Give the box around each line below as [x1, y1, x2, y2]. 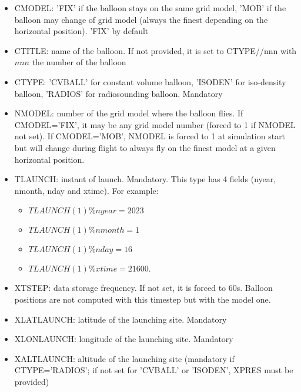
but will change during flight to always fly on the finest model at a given [14, 141, 276, 153]
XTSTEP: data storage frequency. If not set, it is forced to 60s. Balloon [14, 282, 273, 294]
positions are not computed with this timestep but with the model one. [14, 293, 271, 305]
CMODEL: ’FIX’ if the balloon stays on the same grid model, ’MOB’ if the [14, 2, 286, 14]
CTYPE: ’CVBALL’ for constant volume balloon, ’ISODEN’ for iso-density [14, 75, 286, 88]
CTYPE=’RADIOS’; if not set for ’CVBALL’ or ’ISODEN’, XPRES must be [14, 364, 293, 376]
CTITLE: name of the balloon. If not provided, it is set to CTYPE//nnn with [14, 44, 297, 56]
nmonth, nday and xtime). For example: [14, 184, 159, 196]
